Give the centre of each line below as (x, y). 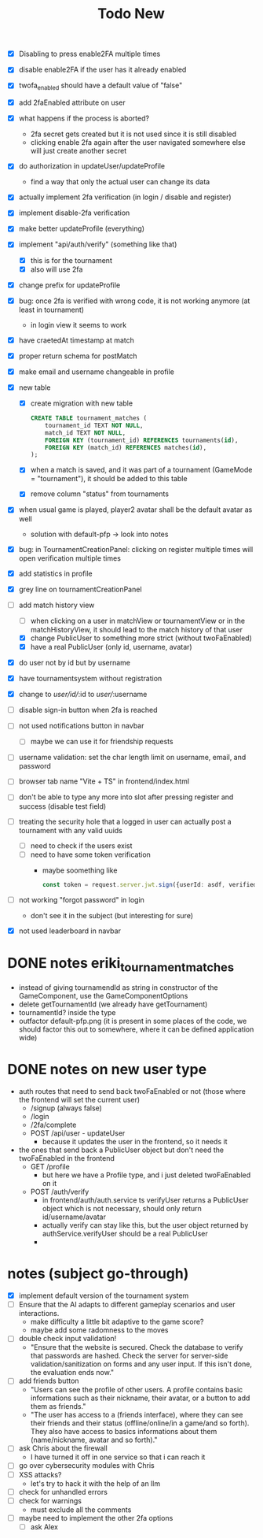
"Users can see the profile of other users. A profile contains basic (137, 1390)
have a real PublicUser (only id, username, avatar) (111, 647)
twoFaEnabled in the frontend (67, 1158)
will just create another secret (79, 151)
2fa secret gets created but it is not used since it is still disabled (133, 134)
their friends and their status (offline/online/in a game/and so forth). (140, 1423)
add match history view (57, 605)
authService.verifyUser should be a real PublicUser (125, 1234)
